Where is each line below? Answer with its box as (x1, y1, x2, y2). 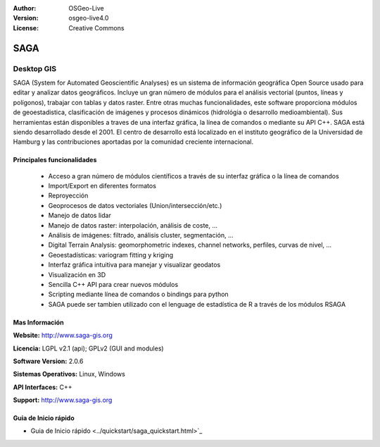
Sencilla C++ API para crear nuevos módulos (48, 280, 179, 288)
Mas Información (13, 318, 64, 326)
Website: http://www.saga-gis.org (13, 331, 113, 340)
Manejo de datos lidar (48, 212, 112, 220)
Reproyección (48, 191, 89, 200)
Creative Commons (68, 23, 125, 32)
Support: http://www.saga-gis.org (13, 396, 113, 405)
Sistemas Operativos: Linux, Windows (13, 370, 126, 379)
